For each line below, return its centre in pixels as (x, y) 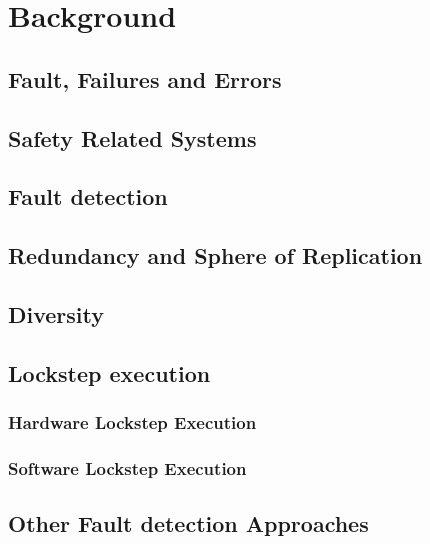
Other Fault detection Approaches (188, 523)
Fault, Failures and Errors (145, 78)
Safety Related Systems (132, 137)
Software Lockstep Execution (127, 467)
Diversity (56, 313)
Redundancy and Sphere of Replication (215, 255)
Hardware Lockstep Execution (132, 421)
